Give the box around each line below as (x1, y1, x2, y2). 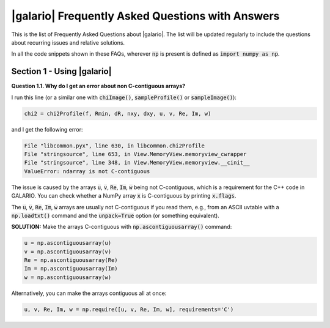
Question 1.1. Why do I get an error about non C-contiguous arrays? (11, 83, 186, 90)
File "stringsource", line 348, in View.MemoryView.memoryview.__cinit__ (24, 159, 250, 166)
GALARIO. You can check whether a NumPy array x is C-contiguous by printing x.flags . (11, 192, 237, 199)
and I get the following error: (11, 125, 83, 133)
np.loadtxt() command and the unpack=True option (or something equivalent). (11, 212, 219, 219)
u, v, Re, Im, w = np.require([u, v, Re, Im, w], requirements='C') (24, 306, 234, 313)
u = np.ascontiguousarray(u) (24, 239, 112, 247)
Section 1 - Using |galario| (11, 66, 112, 76)
